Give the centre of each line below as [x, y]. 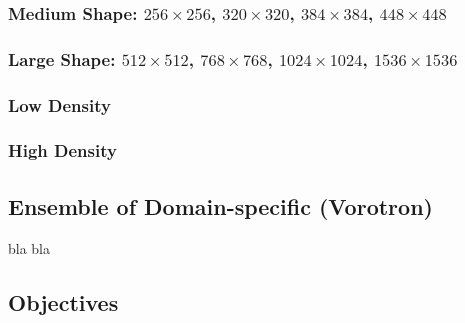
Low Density [59, 104]
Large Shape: [62, 58]
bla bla [29, 247]
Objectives [63, 301]
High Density [62, 150]
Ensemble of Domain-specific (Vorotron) [220, 205]
